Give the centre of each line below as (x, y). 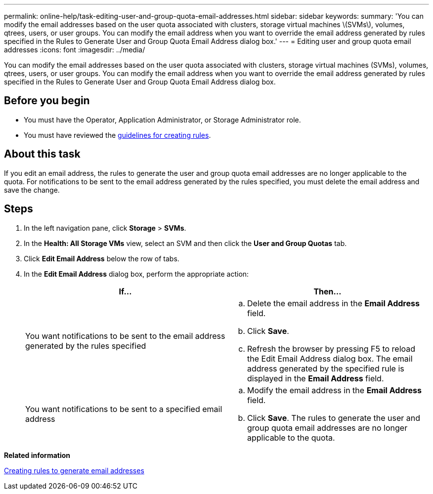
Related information (37, 455)
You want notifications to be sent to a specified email (124, 409)
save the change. (32, 190)
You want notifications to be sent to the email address (125, 336)
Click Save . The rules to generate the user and (334, 418)
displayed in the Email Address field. (316, 378)
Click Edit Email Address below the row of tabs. (102, 258)
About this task (42, 154)
